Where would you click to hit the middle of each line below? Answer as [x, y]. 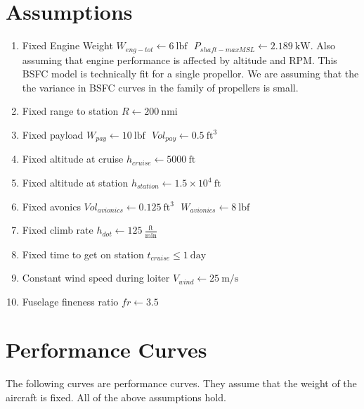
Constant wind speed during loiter [96, 278]
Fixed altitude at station [75, 182]
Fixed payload [53, 134]
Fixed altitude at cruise [73, 159]
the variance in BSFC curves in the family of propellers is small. [160, 87]
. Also [323, 45]
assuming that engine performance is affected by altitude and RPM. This [180, 59]
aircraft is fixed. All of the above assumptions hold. [116, 397]
